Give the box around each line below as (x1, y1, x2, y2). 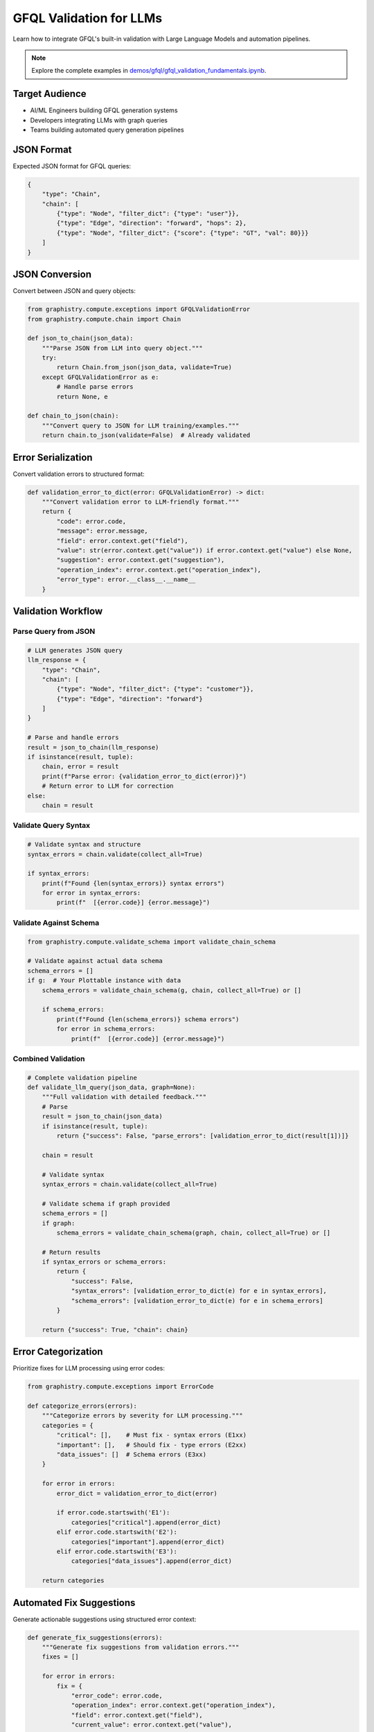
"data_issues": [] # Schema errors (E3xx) (56, 1451, 207, 1458)
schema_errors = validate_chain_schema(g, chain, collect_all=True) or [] (42, 986, 301, 994)
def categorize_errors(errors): (27, 1402, 138, 1410)
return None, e (56, 392, 109, 400)
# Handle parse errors (56, 383, 134, 391)
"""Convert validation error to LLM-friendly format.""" (42, 498, 240, 506)
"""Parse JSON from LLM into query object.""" (42, 344, 204, 352)
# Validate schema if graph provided (42, 1199, 170, 1208)
